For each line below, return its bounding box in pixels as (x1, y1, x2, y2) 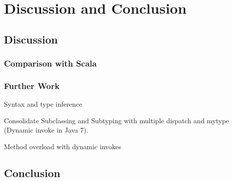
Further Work (4, 79, 60, 91)
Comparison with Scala (4, 57, 97, 69)
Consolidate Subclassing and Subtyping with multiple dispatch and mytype (4, 115, 229, 125)
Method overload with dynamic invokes (4, 141, 122, 151)
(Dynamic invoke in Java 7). (4, 125, 88, 135)
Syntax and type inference (4, 99, 82, 109)
